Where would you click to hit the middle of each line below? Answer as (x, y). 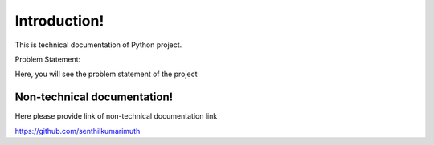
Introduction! (59, 21)
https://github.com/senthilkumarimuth (78, 131)
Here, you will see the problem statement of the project (106, 74)
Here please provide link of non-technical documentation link (116, 116)
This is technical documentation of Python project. (98, 45)
